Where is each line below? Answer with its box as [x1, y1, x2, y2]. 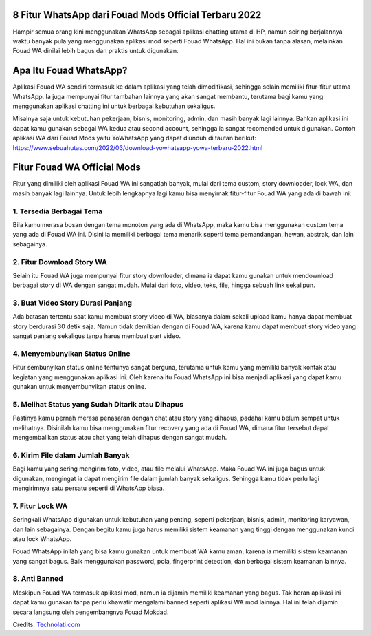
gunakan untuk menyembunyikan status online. [12, 383, 147, 391]
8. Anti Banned [12, 574, 63, 584]
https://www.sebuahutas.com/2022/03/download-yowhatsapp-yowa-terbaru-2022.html [12, 143, 263, 151]
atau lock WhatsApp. [12, 534, 72, 543]
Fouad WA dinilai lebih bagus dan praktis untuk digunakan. [12, 47, 179, 55]
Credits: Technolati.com [12, 620, 80, 628]
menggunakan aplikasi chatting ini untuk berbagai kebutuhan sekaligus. [12, 102, 216, 110]
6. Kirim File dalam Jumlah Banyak [12, 450, 130, 460]
